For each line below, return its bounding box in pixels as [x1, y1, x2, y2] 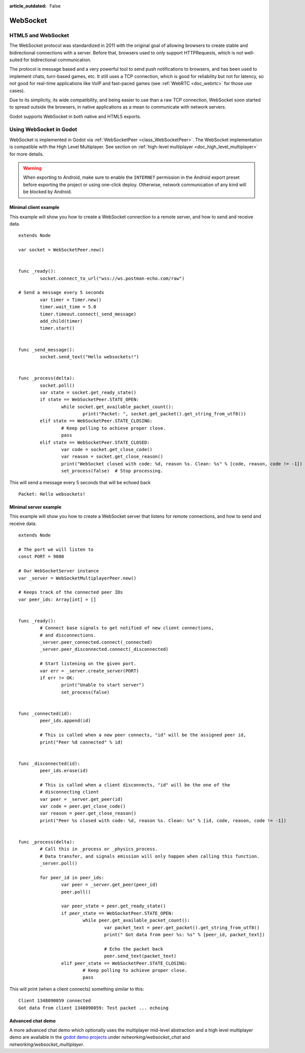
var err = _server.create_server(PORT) [40, 668, 139, 674]
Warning [23, 165, 42, 171]
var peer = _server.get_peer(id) [40, 796, 123, 802]
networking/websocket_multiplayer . [9, 1041, 85, 1047]
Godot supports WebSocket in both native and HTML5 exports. [9, 113, 141, 119]
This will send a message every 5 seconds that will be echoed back [9, 479, 151, 485]
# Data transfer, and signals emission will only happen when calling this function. [40, 853, 260, 859]
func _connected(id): [18, 710, 72, 716]
